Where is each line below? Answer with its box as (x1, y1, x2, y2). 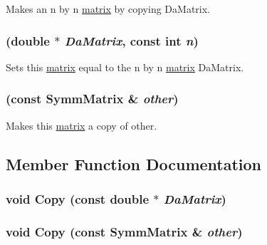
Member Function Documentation (6, 152, 262, 174)
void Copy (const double (6, 189, 150, 207)
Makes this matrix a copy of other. (6, 118, 157, 132)
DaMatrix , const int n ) (64, 31, 199, 49)
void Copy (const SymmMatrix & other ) (6, 222, 243, 240)
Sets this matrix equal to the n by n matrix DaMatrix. (6, 59, 244, 74)
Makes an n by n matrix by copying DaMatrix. (6, 1, 210, 16)
